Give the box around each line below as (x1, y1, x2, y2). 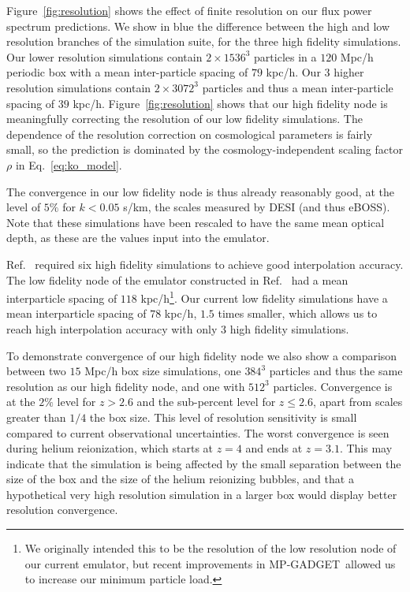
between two (6, 363, 66, 379)
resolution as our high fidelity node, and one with (6, 378, 245, 394)
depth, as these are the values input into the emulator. (6, 229, 270, 246)
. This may (339, 440, 393, 456)
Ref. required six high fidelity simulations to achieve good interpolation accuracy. (6, 255, 404, 272)
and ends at (245, 440, 303, 456)
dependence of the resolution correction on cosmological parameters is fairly (6, 125, 373, 142)
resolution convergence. (6, 501, 118, 518)
